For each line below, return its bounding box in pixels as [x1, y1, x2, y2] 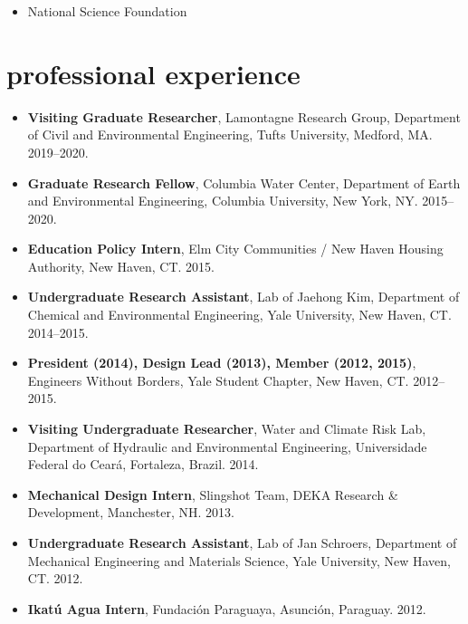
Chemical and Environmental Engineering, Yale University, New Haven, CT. [27, 305, 452, 324]
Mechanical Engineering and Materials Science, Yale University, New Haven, [27, 551, 451, 570]
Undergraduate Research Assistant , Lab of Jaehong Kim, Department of [27, 287, 460, 306]
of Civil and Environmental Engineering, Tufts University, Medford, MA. [27, 125, 433, 144]
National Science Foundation [27, 2, 187, 20]
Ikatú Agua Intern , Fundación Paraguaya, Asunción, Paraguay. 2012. [27, 599, 426, 618]
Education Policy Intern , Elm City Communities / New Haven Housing [27, 239, 444, 258]
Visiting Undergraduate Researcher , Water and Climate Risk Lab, [27, 419, 426, 438]
